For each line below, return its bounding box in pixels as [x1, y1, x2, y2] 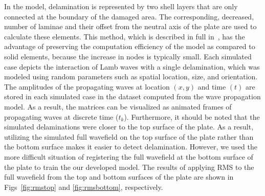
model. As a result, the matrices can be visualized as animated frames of [4, 101, 232, 112]
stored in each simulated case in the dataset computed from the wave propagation [4, 91, 261, 102]
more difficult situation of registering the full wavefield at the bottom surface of [4, 151, 253, 162]
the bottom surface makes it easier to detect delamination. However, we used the [4, 141, 258, 152]
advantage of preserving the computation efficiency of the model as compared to [4, 41, 255, 52]
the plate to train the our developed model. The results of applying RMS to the [4, 161, 254, 172]
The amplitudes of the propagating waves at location [4, 81, 170, 92]
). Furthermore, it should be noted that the [124, 111, 260, 122]
